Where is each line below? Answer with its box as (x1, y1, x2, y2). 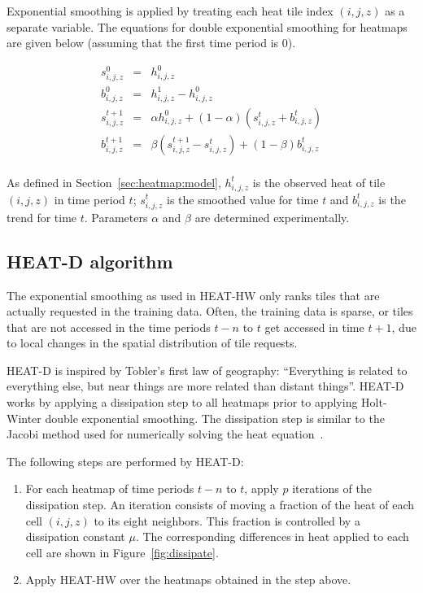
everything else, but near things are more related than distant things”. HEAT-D (7, 377, 404, 395)
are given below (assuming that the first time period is (7, 34, 279, 51)
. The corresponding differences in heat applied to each (135, 528, 409, 545)
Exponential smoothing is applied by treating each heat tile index (7, 2, 334, 19)
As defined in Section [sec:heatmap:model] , (7, 173, 221, 190)
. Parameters (84, 208, 148, 225)
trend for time (7, 208, 77, 225)
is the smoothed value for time (167, 190, 319, 207)
